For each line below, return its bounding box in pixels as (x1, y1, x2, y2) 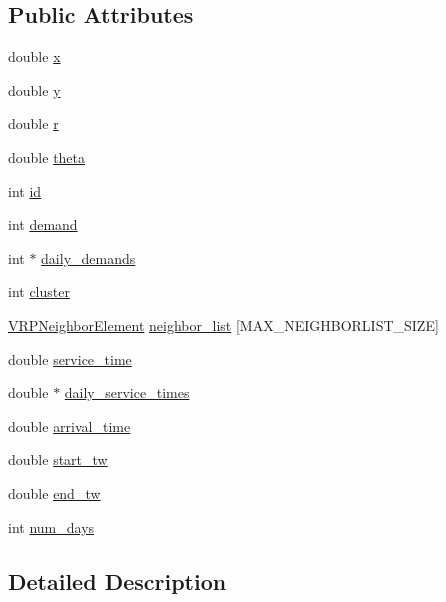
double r (8, 113, 59, 134)
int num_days (8, 516, 95, 537)
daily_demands (41, 247, 136, 268)
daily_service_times (64, 382, 190, 403)
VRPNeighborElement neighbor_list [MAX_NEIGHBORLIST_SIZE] (8, 314, 439, 335)
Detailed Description (8, 565, 227, 596)
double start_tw (8, 449, 108, 470)
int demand (8, 214, 78, 235)
